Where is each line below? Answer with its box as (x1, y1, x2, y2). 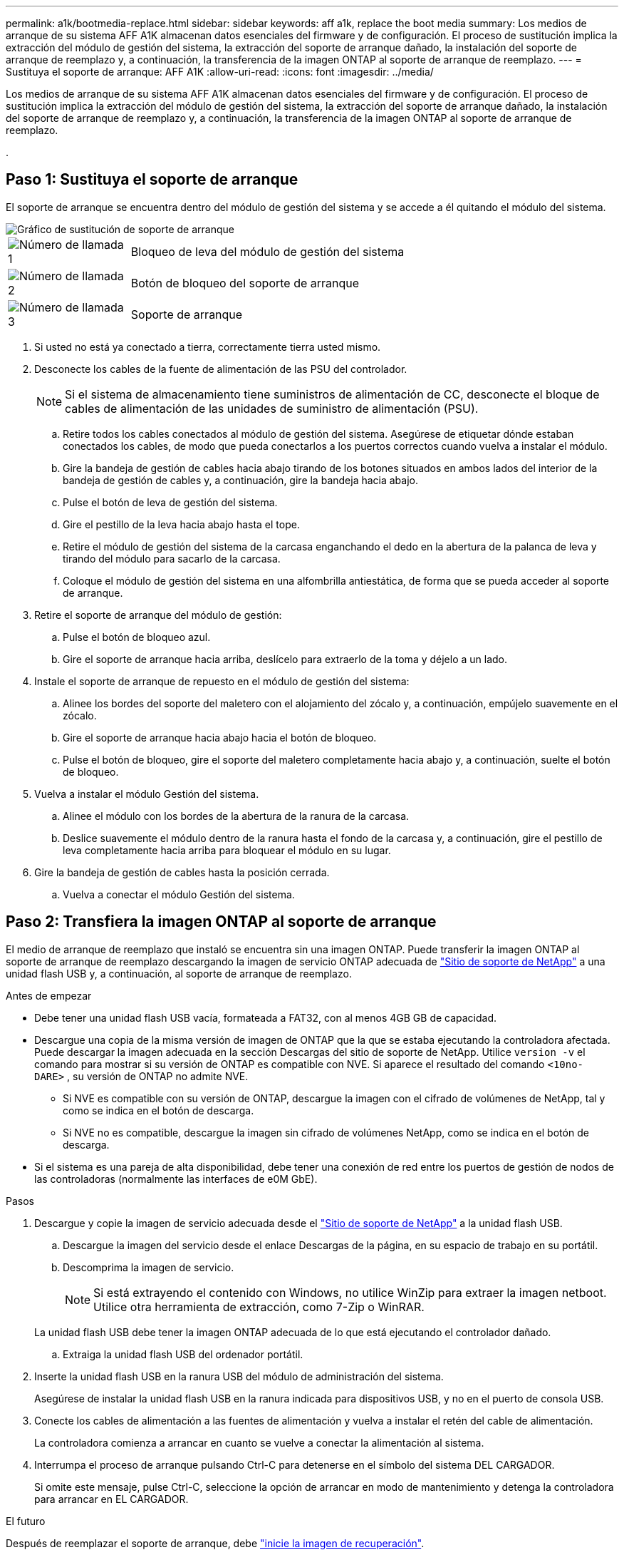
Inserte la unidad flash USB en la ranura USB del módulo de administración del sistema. (34, 1370, 444, 1382)
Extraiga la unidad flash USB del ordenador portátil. (63, 1348, 303, 1360)
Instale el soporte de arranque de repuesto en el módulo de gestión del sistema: (34, 674, 410, 687)
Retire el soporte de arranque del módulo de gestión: (34, 608, 282, 621)
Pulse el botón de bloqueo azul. (63, 630, 211, 643)
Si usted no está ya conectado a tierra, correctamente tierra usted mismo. (34, 340, 381, 353)
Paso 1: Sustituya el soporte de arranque (6, 170, 298, 189)
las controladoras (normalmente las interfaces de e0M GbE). (34, 1172, 318, 1185)
